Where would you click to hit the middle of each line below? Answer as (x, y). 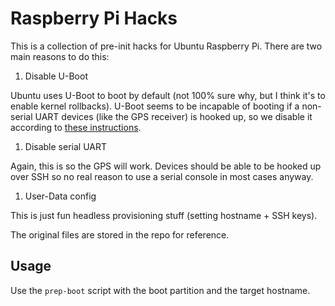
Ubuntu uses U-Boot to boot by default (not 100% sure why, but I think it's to (168, 95)
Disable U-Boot (56, 76)
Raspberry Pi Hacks (94, 18)
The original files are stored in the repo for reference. (120, 234)
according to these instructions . (76, 127)
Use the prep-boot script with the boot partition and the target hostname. (160, 290)
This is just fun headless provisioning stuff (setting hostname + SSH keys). (164, 215)
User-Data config (60, 196)
